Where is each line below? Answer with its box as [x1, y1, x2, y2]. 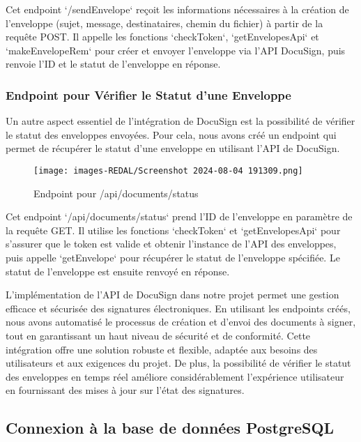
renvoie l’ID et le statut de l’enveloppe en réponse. [6, 56, 221, 71]
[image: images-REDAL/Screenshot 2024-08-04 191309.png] [33, 165, 303, 176]
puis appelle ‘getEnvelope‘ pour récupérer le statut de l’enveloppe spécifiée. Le [6, 250, 340, 264]
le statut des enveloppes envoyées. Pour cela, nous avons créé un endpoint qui [6, 127, 337, 142]
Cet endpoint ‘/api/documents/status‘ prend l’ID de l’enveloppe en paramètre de [6, 209, 353, 224]
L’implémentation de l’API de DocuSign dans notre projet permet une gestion [6, 287, 339, 302]
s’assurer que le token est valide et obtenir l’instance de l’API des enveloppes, [6, 236, 337, 251]
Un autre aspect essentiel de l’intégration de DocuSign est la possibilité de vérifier [6, 114, 355, 128]
